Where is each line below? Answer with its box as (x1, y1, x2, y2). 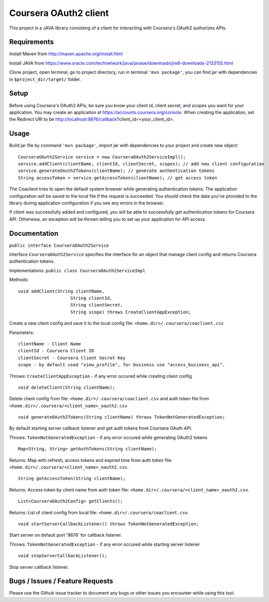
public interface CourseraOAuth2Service (9, 242, 109, 248)
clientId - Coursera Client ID (18, 348, 94, 354)
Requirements (9, 38, 54, 46)
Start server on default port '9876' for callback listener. (9, 532, 122, 538)
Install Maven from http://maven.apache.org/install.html (9, 51, 123, 57)
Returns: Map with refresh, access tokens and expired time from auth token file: (9, 457, 173, 463)
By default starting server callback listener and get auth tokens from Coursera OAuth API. (9, 425, 192, 431)
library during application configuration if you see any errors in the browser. (9, 200, 164, 206)
